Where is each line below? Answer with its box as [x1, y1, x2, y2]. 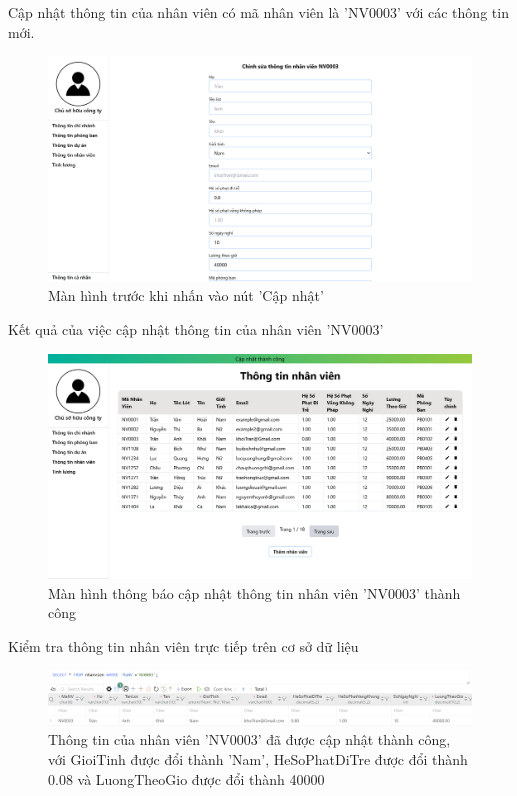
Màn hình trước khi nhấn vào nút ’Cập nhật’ [48, 285, 324, 306]
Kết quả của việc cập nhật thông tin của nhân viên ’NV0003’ [8, 319, 384, 340]
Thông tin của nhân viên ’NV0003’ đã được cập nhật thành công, [48, 729, 451, 750]
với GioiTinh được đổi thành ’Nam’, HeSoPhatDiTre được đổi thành [48, 748, 468, 769]
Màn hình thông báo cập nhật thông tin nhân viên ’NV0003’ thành [48, 582, 461, 603]
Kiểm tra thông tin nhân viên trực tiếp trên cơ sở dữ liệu [8, 636, 359, 657]
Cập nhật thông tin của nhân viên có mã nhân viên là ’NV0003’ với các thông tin [8, 2, 509, 22]
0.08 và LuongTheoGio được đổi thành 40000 [48, 768, 325, 789]
